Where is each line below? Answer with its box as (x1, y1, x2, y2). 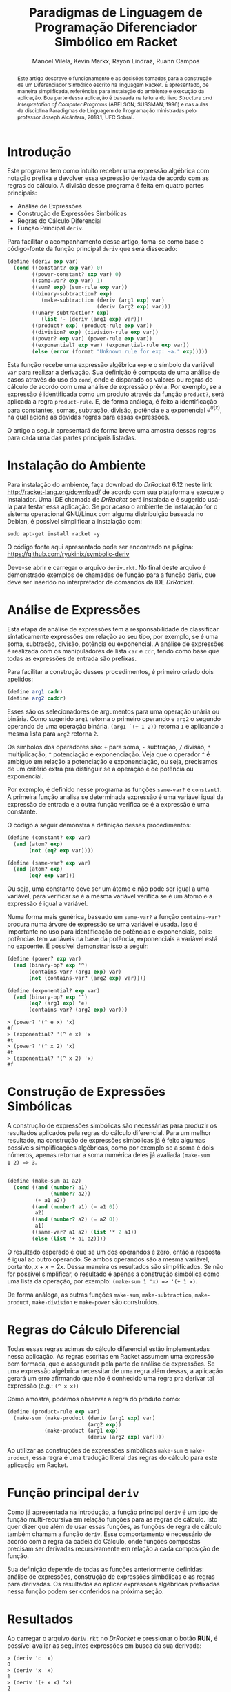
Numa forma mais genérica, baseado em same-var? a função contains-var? (7, 913, 221, 921)
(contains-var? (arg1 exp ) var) (28, 968, 122, 975)
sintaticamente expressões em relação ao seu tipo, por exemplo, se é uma (7, 633, 219, 641)
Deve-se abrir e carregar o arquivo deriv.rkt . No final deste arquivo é (7, 564, 207, 572)
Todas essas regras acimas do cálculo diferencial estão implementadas (7, 1344, 210, 1353)
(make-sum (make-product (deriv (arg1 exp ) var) (13, 1415, 156, 1422)
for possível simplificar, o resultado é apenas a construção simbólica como (7, 1270, 220, 1278)
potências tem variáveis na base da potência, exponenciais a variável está (7, 935, 218, 943)
